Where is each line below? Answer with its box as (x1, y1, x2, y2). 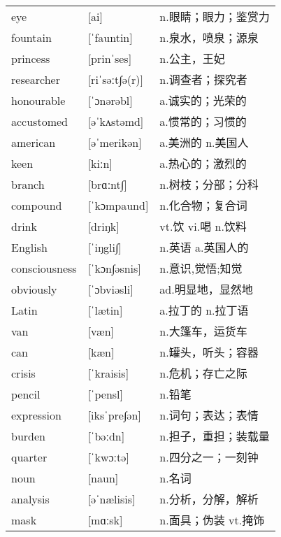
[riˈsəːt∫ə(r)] (87, 71, 143, 87)
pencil (11, 385, 41, 402)
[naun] (87, 469, 119, 486)
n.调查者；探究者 (159, 71, 247, 88)
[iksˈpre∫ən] (87, 406, 141, 423)
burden (11, 427, 45, 444)
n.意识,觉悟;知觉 (159, 260, 243, 277)
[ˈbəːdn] (87, 427, 125, 444)
